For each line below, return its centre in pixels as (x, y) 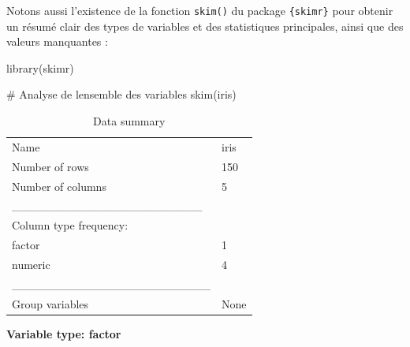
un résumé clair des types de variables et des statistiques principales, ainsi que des (205, 26)
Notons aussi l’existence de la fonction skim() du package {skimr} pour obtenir (200, 10)
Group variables (50, 303)
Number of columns (59, 186)
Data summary (129, 121)
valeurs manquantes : (57, 41)
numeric (31, 264)
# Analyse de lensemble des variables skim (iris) (121, 94)
